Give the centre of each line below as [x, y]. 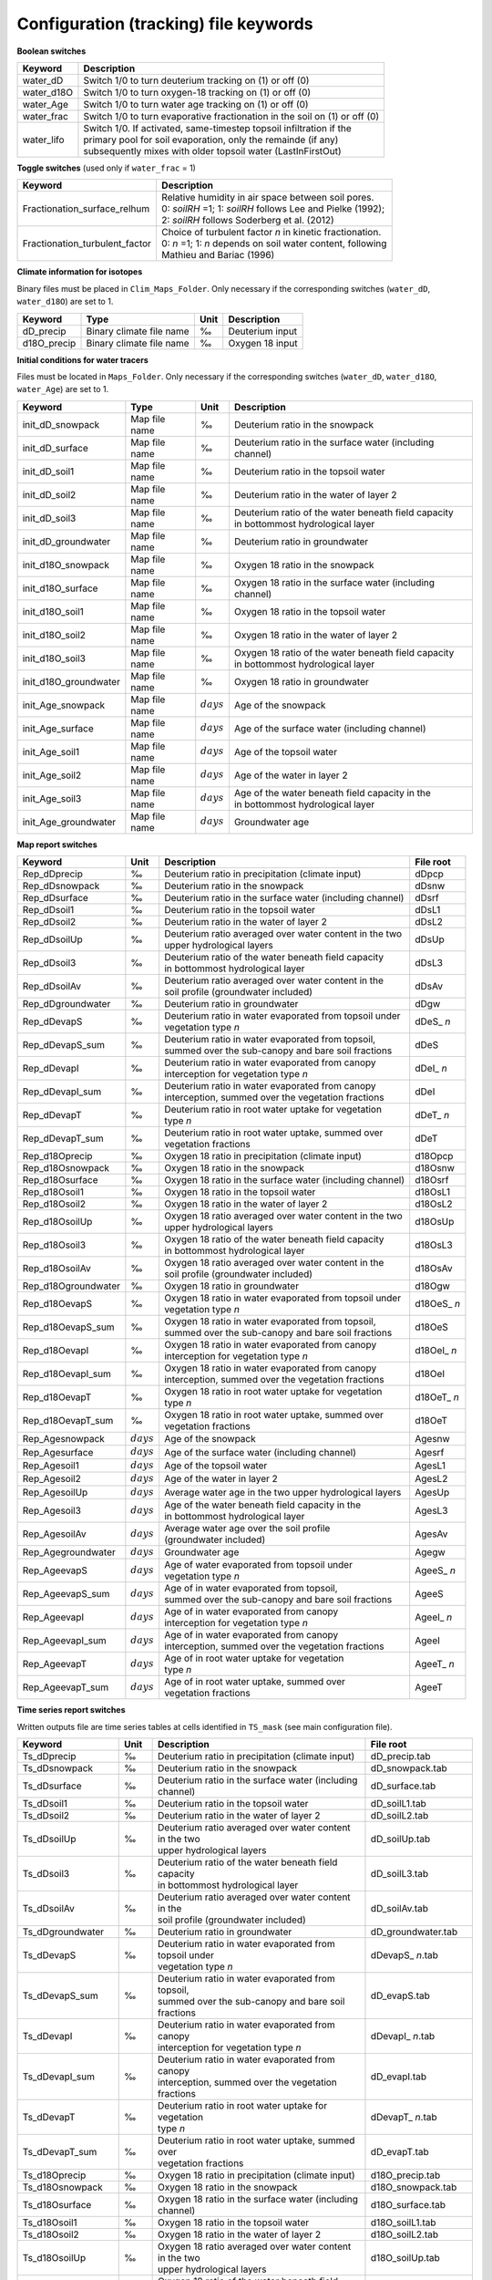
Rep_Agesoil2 [51, 1479]
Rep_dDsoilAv [52, 987]
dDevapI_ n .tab [403, 2036]
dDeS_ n [433, 1021]
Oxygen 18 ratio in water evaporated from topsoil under [282, 1298]
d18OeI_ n [436, 1351]
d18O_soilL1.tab [403, 2223]
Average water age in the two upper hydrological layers [283, 1492]
